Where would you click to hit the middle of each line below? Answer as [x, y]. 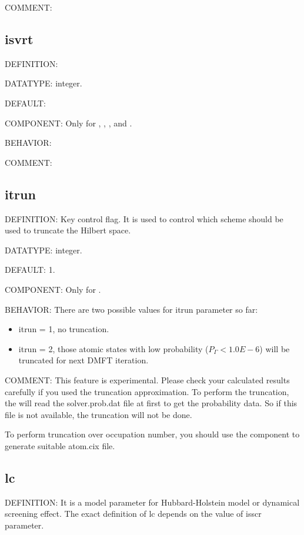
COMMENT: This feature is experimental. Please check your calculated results [147, 379]
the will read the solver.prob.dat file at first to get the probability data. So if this [151, 403]
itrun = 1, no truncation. [64, 329]
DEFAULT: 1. [30, 270]
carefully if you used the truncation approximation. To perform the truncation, [147, 391]
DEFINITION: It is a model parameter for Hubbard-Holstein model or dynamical [152, 502]
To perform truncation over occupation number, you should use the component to [152, 434]
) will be [275, 348]
